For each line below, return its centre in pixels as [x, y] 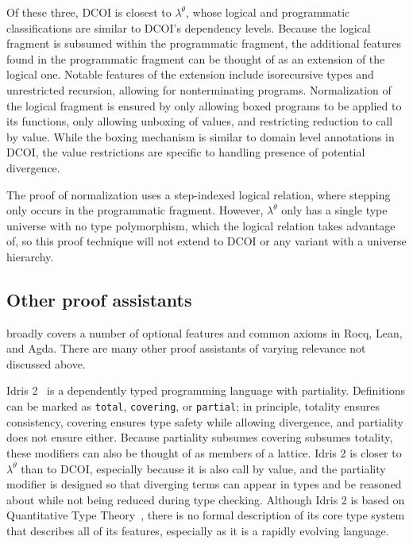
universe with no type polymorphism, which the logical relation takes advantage [201, 225]
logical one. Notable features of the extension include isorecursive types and [190, 74]
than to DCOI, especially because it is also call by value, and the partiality [203, 468]
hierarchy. [30, 256]
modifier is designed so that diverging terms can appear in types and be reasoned [204, 484]
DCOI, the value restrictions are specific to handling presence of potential [186, 152]
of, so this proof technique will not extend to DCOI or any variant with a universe [206, 241]
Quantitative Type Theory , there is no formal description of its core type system [206, 515]
